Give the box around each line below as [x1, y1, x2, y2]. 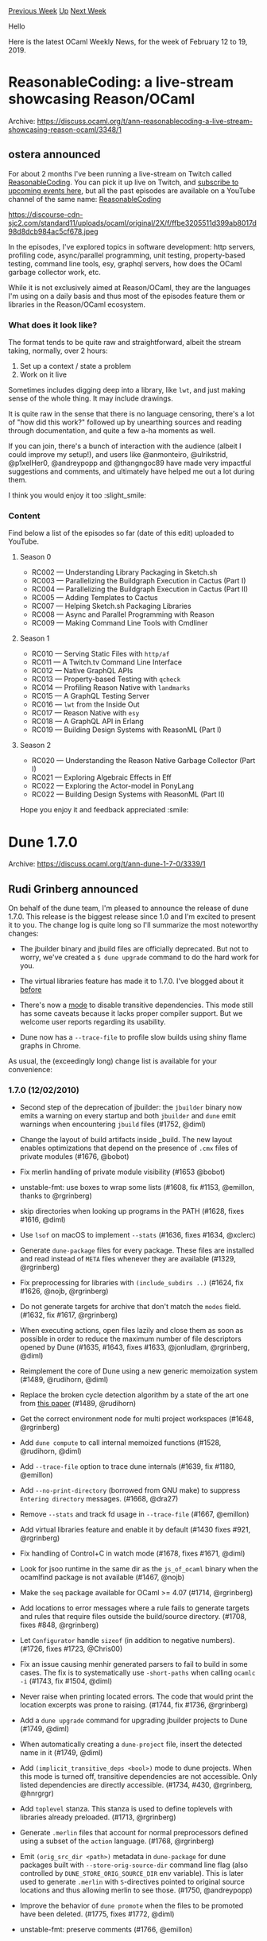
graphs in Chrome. [19, 1041, 81, 1051]
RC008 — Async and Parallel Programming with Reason [31, 610, 215, 619]
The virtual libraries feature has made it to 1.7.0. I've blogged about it [19, 976, 244, 986]
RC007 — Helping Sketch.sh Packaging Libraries [31, 602, 192, 611]
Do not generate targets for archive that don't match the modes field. [19, 1302, 242, 1311]
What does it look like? [8, 320, 98, 331]
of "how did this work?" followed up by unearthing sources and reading [8, 417, 242, 427]
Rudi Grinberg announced [8, 882, 139, 896]
